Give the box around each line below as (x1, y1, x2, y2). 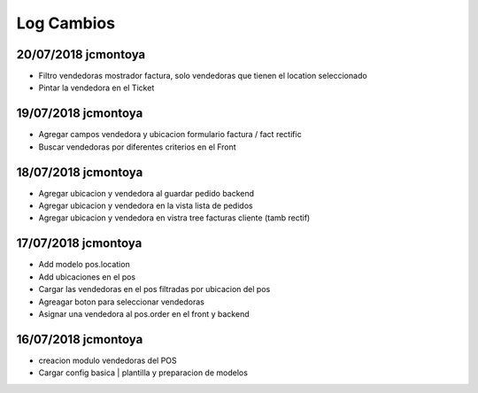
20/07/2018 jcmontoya (16, 47, 146, 62)
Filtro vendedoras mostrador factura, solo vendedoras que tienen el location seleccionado (38, 71, 367, 81)
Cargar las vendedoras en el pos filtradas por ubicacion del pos (38, 284, 271, 295)
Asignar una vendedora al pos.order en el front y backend (38, 308, 250, 319)
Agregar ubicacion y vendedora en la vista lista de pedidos (38, 200, 253, 212)
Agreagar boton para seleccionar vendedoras (38, 297, 205, 307)
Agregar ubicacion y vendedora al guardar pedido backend (38, 188, 255, 198)
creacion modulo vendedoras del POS (38, 355, 177, 366)
